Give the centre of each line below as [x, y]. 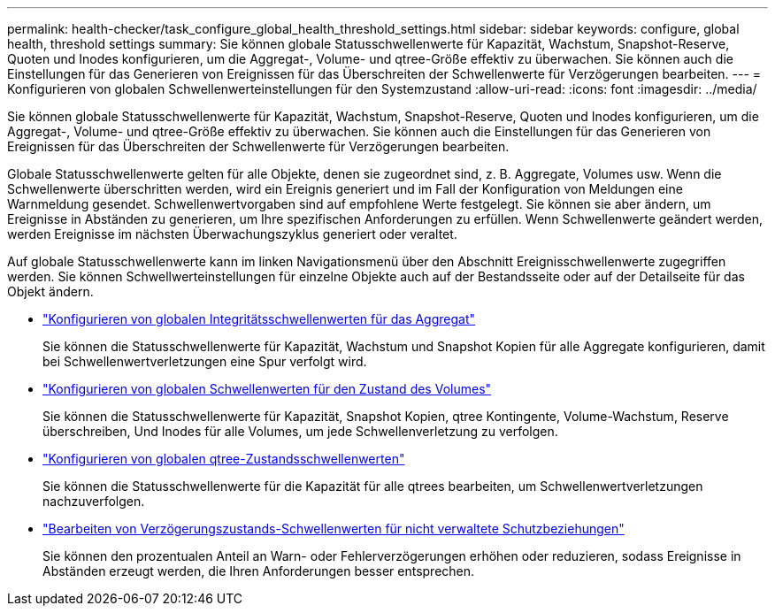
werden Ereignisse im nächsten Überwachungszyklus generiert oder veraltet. [232, 234]
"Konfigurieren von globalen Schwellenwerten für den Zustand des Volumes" [267, 389]
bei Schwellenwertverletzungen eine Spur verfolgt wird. [205, 361]
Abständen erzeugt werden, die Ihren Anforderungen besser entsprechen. [259, 571]
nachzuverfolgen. [94, 501]
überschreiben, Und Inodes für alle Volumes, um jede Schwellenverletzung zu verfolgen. [300, 431]
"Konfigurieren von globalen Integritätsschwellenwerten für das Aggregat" [259, 319]
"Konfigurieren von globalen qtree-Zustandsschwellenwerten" [224, 459]
